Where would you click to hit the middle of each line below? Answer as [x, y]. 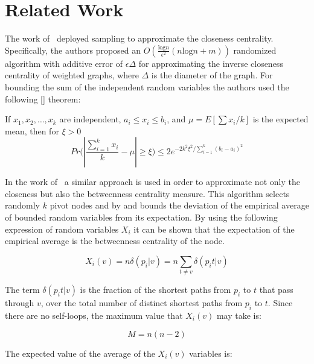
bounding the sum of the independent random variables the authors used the [147, 86]
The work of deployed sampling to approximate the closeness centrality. [139, 38]
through [20, 303]
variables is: [211, 353]
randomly [23, 205]
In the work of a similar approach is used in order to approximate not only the [152, 182]
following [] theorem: [43, 99]
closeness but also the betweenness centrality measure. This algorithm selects [147, 193]
